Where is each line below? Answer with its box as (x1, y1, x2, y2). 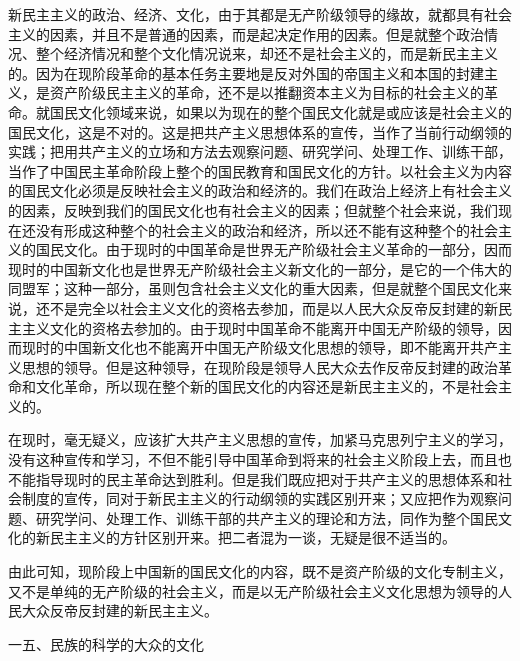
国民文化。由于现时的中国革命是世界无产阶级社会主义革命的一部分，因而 (35, 239, 512, 260)
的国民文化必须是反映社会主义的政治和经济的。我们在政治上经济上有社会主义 (8, 180, 512, 201)
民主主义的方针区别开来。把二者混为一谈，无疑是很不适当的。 (49, 527, 456, 548)
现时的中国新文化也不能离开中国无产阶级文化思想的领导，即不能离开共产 (21, 337, 498, 358)
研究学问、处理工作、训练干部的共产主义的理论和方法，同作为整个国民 (35, 507, 498, 528)
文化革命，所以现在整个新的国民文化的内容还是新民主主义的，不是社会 (35, 376, 498, 397)
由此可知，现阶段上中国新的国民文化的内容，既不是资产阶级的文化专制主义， (8, 561, 512, 582)
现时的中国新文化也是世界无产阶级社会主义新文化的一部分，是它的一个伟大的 (8, 258, 512, 279)
